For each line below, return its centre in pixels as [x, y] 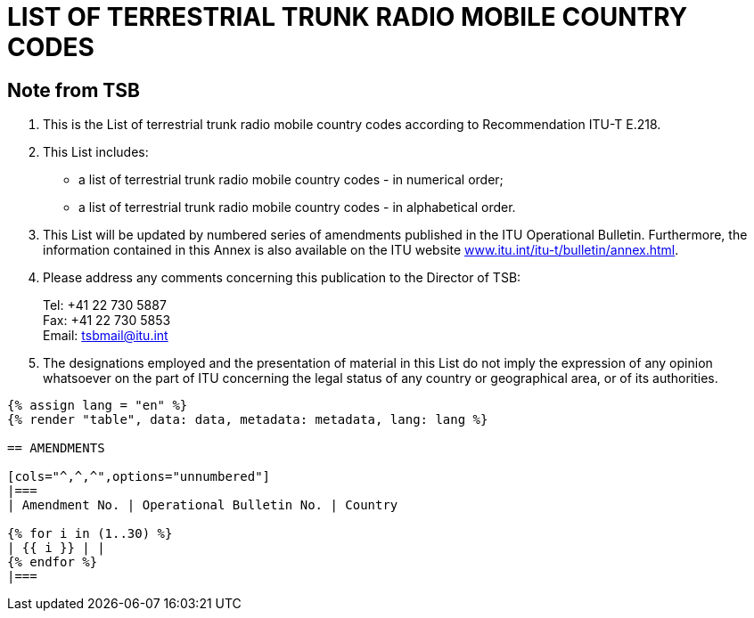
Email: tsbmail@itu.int [106, 336]
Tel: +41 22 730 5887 [105, 305]
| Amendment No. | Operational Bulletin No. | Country [203, 505]
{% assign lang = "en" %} [98, 406]
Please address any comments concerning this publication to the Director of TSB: [282, 278]
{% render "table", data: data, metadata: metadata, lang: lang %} [248, 420]
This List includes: [96, 152]
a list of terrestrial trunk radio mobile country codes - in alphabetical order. [297, 207]
